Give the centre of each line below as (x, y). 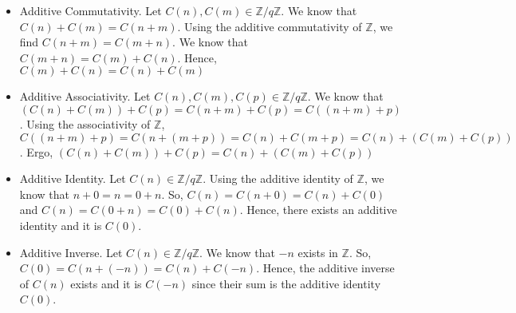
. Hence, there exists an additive (318, 210)
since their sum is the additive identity (286, 283)
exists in (318, 252)
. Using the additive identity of (278, 178)
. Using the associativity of (85, 123)
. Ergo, (36, 151)
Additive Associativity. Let (85, 96)
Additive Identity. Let (73, 178)
